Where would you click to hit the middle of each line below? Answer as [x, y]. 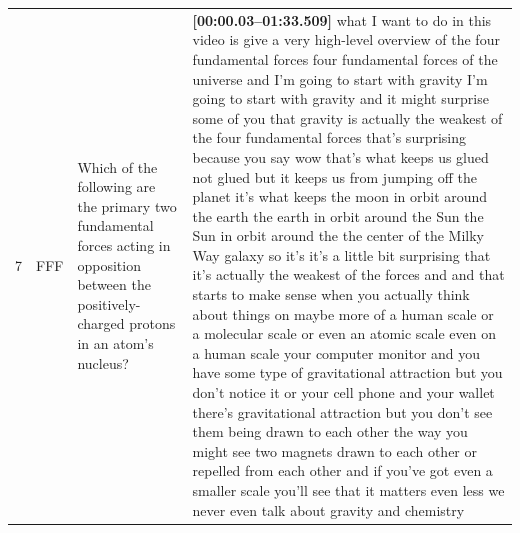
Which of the [117, 166]
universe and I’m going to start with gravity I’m [340, 78]
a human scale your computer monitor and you [336, 352]
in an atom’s [115, 343]
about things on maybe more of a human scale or [343, 313]
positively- [109, 303]
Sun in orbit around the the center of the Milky [338, 235]
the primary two [127, 205]
